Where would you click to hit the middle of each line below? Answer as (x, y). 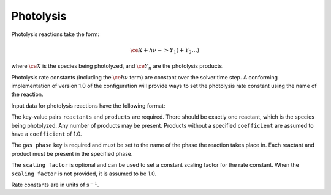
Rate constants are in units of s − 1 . (55, 184)
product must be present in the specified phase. (72, 153)
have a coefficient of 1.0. (47, 134)
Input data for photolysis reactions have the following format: (88, 105)
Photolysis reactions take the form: (55, 34)
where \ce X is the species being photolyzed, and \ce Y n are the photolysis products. (117, 67)
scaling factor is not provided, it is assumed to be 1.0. (84, 174)
